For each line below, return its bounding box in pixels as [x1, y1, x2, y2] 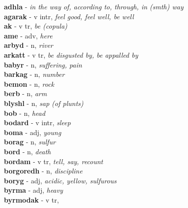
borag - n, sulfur [4, 137, 56, 147]
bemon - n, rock [4, 78, 55, 89]
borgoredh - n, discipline [4, 166, 83, 176]
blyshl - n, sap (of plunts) [4, 98, 84, 108]
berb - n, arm [4, 88, 47, 99]
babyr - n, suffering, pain [4, 59, 82, 69]
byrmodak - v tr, [4, 194, 59, 205]
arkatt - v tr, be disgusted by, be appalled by [4, 49, 138, 60]
